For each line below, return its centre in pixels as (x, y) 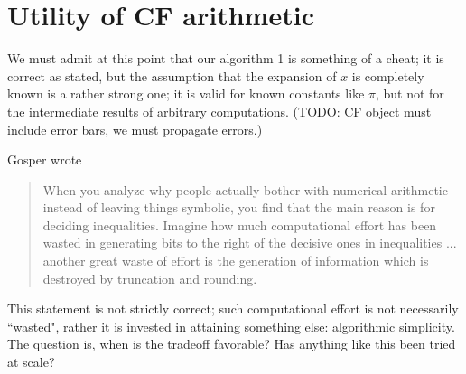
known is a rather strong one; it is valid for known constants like (186, 93)
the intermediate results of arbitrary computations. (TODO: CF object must (219, 111)
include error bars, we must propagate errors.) (135, 129)
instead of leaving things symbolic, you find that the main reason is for (239, 207)
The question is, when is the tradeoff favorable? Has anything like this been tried (232, 344)
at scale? (31, 362)
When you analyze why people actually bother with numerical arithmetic (245, 189)
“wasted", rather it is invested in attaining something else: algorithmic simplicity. (231, 326)
